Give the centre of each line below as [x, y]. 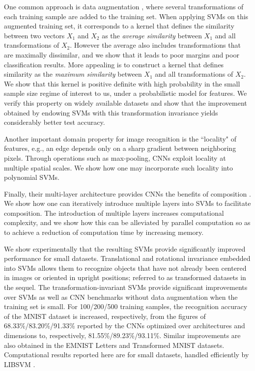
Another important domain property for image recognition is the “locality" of [120, 138]
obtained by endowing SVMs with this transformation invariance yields [111, 112]
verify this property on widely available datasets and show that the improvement [126, 102]
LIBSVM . [20, 364]
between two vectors [34, 35]
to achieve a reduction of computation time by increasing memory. [104, 232]
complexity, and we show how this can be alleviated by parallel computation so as [127, 222]
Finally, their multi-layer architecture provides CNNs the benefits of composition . [127, 193]
